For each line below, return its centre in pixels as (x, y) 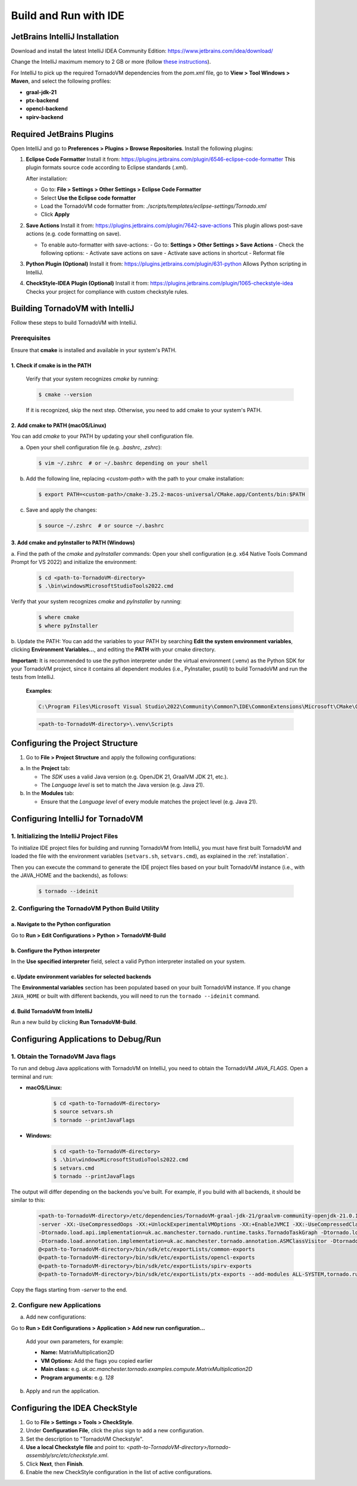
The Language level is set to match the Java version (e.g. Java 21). (123, 785)
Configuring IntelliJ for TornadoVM (77, 819)
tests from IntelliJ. (33, 677)
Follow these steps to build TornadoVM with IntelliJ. (74, 323)
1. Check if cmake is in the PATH (51, 365)
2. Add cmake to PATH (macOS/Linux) (59, 425)
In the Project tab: (48, 768)
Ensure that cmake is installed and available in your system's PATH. (94, 350)
